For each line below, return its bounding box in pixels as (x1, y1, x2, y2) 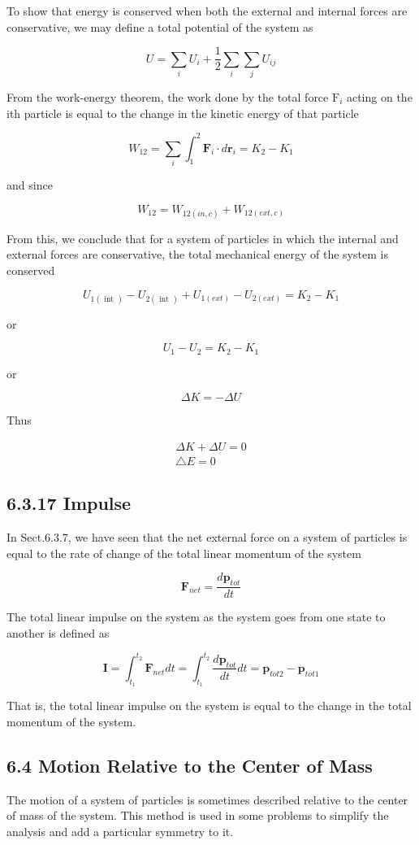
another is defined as (6, 624, 110, 641)
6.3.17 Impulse (6, 490, 132, 516)
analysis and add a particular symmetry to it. (6, 822, 234, 839)
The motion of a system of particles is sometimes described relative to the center (6, 791, 408, 808)
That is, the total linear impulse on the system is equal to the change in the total (6, 697, 412, 714)
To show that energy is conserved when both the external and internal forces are (6, 2, 408, 19)
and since (6, 176, 53, 193)
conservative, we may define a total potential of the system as (6, 18, 313, 35)
